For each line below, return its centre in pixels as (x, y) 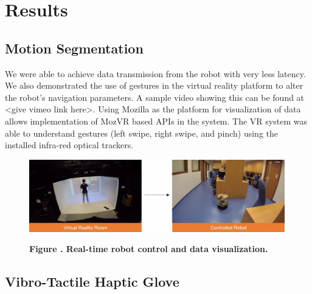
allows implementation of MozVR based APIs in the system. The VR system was (156, 121)
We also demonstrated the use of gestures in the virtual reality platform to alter (154, 85)
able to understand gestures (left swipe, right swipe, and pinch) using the (141, 133)
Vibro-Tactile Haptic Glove (92, 282)
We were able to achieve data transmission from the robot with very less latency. (155, 73)
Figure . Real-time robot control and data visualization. (149, 249)
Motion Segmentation (74, 48)
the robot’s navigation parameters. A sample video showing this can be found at (155, 97)
